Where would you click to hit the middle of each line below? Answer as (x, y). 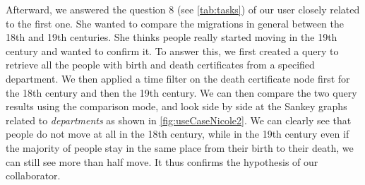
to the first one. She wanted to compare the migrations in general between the (175, 23)
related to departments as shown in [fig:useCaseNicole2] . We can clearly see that (179, 120)
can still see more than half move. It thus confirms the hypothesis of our (162, 161)
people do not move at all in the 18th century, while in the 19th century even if (178, 134)
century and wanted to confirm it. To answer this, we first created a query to (172, 50)
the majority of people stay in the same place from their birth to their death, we (180, 147)
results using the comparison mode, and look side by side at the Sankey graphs (176, 106)
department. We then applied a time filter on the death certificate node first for (178, 78)
